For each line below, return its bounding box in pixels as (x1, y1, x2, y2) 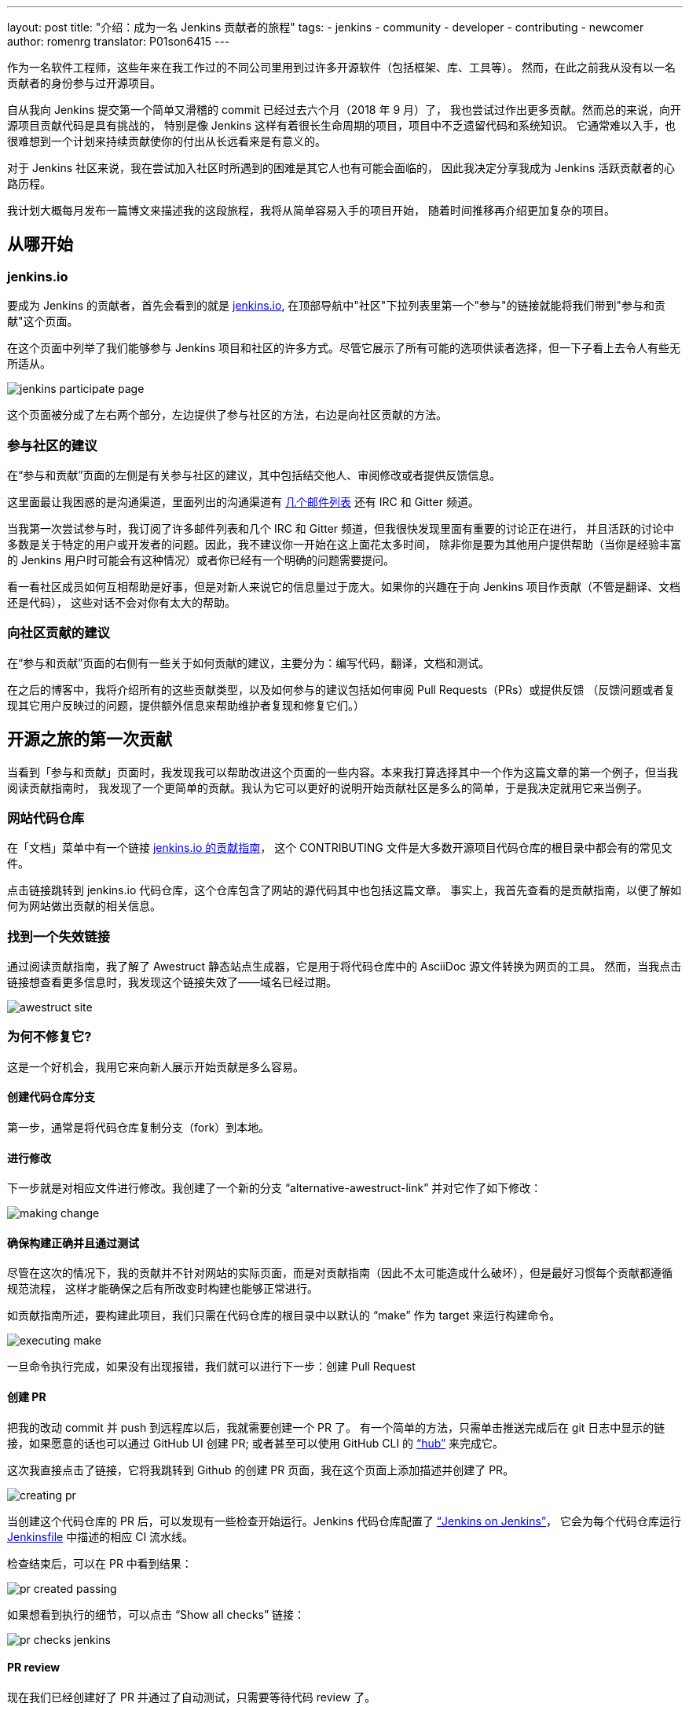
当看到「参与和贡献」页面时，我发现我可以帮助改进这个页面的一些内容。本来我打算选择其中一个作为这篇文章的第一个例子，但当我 (7, 765, 678, 779)
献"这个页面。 (7, 314, 79, 328)
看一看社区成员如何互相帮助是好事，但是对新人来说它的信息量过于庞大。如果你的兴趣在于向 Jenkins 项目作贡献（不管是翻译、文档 (7, 579, 681, 593)
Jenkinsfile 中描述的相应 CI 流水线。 (7, 1529, 194, 1543)
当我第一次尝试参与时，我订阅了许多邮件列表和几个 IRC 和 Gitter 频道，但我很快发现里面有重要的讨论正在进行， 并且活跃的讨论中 (7, 521, 674, 535)
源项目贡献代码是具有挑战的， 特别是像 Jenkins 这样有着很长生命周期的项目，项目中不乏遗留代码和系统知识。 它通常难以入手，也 (7, 119, 676, 132)
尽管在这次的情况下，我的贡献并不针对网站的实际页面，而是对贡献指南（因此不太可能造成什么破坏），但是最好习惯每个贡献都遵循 (7, 1266, 673, 1280)
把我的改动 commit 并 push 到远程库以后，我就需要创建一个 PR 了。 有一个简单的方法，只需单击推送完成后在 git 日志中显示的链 (7, 1420, 665, 1434)
